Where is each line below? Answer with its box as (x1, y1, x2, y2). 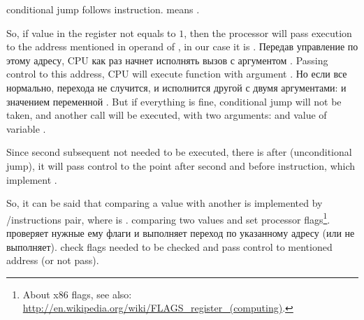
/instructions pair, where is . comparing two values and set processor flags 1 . (6, 210, 330, 226)
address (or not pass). (6, 253, 99, 268)
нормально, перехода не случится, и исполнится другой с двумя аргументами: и (6, 80, 347, 94)
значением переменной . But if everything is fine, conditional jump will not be (6, 94, 342, 108)
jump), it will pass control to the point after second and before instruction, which (6, 158, 356, 173)
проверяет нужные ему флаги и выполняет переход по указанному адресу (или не (6, 225, 355, 240)
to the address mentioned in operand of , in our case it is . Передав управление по (6, 39, 358, 54)
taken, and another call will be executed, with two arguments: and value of (6, 108, 327, 122)
